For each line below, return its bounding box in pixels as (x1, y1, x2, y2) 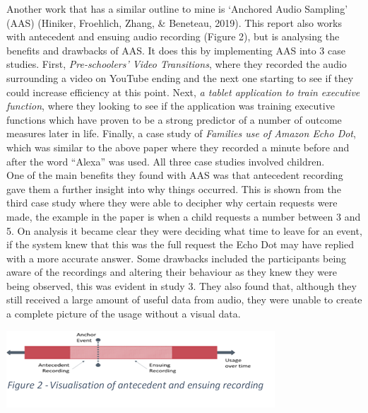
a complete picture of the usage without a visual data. (6, 306, 241, 321)
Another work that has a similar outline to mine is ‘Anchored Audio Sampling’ (6, 1, 348, 16)
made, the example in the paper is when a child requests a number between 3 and (6, 209, 361, 223)
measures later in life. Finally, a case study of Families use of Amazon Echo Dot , (6, 126, 356, 141)
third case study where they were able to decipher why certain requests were (6, 195, 338, 210)
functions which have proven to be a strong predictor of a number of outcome (6, 112, 342, 127)
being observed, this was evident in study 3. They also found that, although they (6, 278, 357, 293)
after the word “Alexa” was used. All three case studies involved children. (6, 153, 325, 168)
